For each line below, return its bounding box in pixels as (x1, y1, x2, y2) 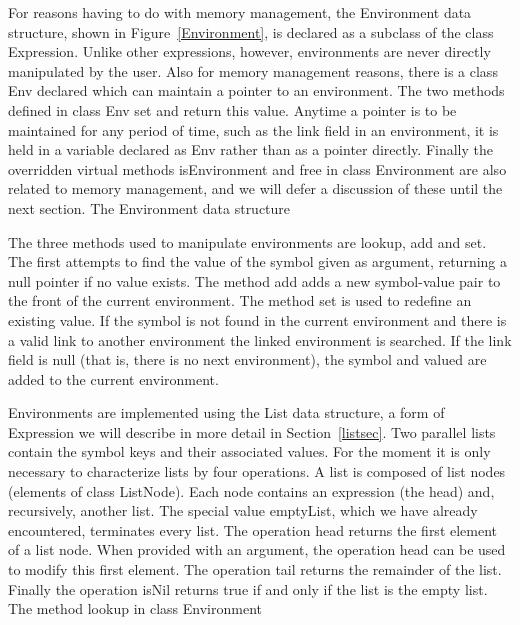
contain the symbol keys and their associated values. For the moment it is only (8, 441, 491, 462)
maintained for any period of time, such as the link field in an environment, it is (8, 119, 499, 140)
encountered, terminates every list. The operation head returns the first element (8, 519, 498, 540)
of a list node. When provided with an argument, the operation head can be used (8, 539, 506, 560)
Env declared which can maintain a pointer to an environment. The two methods (8, 80, 505, 101)
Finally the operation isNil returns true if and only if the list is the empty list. (8, 578, 488, 599)
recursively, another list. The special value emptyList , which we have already (8, 500, 478, 521)
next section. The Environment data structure (8, 197, 291, 218)
